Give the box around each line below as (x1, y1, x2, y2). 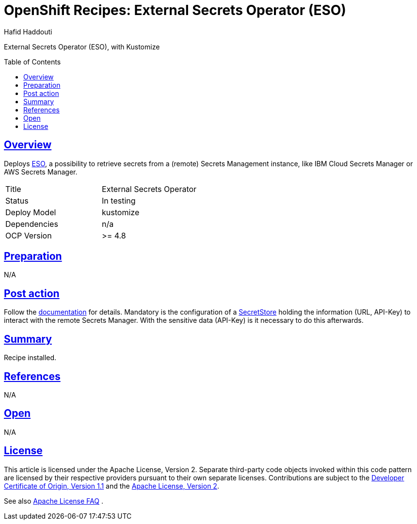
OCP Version (5, 230, 52, 240)
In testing (102, 195, 136, 206)
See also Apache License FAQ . (4, 496, 103, 505)
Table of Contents (4, 57, 61, 66)
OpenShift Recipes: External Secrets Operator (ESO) (4, 2, 346, 18)
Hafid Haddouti (4, 27, 52, 36)
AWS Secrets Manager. (4, 167, 78, 176)
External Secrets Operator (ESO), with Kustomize (4, 42, 160, 51)
